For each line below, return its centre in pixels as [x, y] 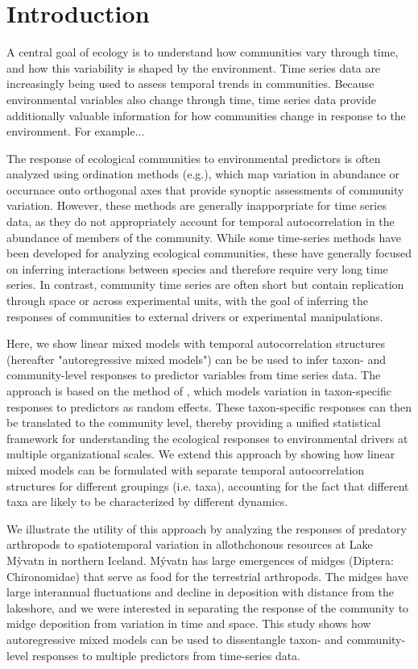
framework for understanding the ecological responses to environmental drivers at [207, 438]
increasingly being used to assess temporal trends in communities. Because [190, 84]
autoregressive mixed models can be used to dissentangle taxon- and [175, 639]
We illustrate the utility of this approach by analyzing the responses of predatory [207, 528]
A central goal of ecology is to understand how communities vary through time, [203, 52]
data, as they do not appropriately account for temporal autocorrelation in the [201, 222]
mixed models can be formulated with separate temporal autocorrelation [186, 469]
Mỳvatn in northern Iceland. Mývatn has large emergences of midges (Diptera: [200, 560]
